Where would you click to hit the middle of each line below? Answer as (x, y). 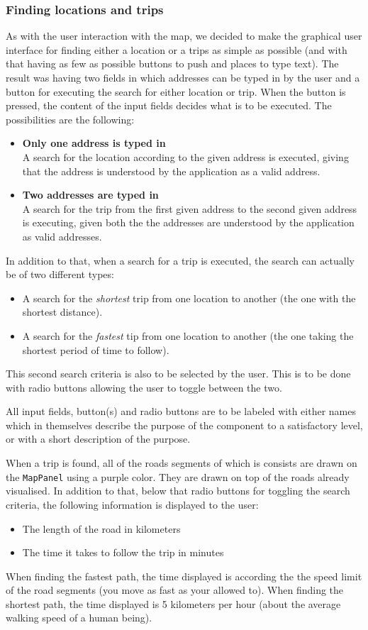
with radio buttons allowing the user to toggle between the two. (144, 387)
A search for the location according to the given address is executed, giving (185, 156)
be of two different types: (60, 274)
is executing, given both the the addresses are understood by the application (188, 222)
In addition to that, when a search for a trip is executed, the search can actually (180, 260)
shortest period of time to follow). (96, 349)
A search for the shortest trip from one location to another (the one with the (189, 298)
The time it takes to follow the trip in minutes (123, 552)
